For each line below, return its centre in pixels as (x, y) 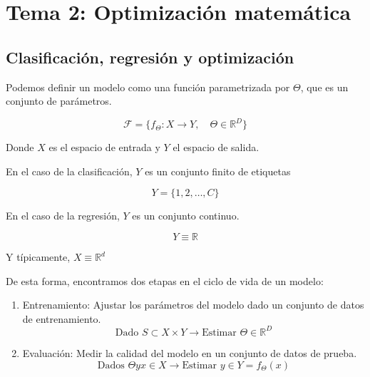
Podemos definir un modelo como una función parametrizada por (148, 87)
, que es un (324, 87)
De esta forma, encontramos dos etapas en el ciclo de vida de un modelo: (165, 280)
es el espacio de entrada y (104, 147)
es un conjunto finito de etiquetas (218, 171)
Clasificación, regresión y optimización (150, 57)
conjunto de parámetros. (59, 101)
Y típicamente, (38, 257)
